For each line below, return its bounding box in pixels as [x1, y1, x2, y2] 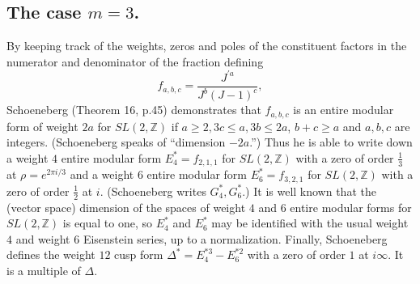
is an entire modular [293, 101, 394, 118]
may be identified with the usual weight [211, 214, 409, 231]
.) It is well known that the [242, 182, 376, 199]
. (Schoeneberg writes [100, 182, 206, 199]
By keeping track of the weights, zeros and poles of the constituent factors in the [6, 37, 407, 54]
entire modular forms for [290, 198, 412, 215]
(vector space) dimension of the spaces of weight [6, 198, 246, 215]
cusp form [114, 246, 163, 263]
